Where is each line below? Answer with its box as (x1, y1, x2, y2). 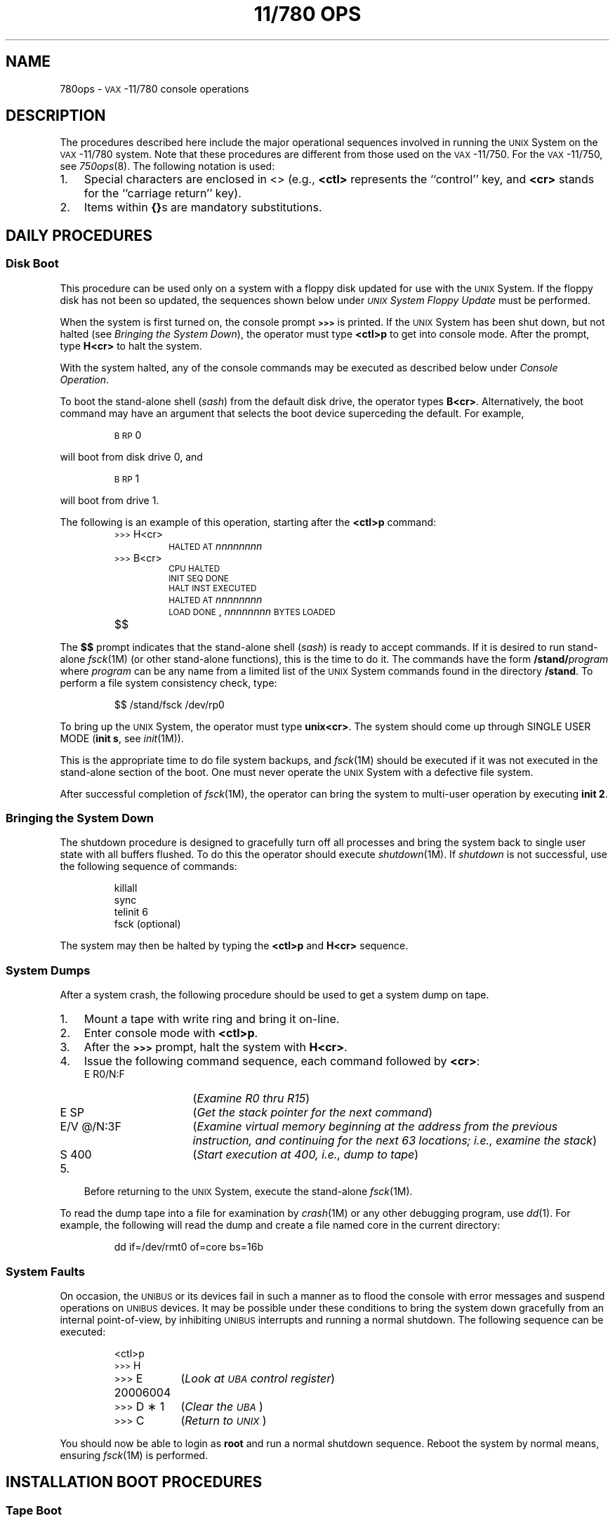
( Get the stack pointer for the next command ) (192, 1105, 432, 1120)
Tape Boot (6, 1503, 62, 1517)
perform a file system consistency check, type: (60, 676, 277, 689)
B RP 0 (114, 428, 142, 441)
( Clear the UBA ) (180, 1399, 263, 1413)
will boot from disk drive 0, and (60, 450, 203, 463)
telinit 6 (114, 906, 149, 918)
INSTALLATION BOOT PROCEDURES (6, 1473, 263, 1491)
